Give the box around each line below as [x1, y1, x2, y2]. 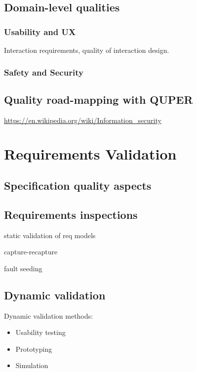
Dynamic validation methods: [4, 310, 93, 321]
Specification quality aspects [4, 178, 152, 193]
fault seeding [4, 263, 42, 273]
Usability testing [15, 327, 66, 337]
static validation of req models [4, 230, 96, 240]
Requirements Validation [4, 144, 177, 164]
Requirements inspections [4, 207, 138, 222]
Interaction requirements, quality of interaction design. [4, 45, 169, 55]
